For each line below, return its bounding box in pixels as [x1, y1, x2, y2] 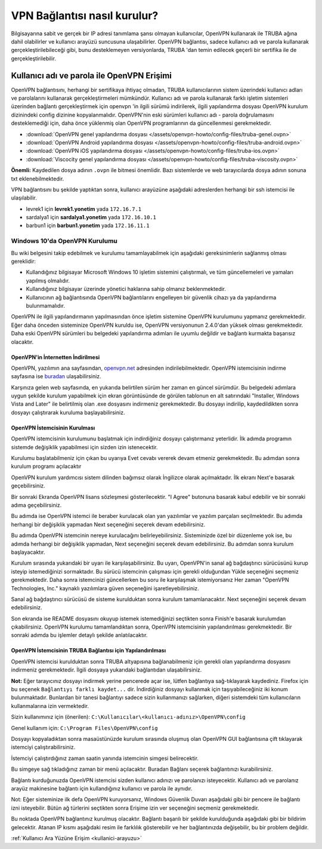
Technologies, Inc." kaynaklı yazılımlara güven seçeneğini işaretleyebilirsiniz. [11, 584, 199, 591]
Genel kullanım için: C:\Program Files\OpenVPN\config [11, 724, 158, 731]
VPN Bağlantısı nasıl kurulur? [11, 9, 159, 22]
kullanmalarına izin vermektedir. [11, 702, 89, 709]
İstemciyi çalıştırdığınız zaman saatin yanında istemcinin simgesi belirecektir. [11, 755, 199, 762]
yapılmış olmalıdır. [26, 277, 70, 284]
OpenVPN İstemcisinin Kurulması [11, 424, 95, 431]
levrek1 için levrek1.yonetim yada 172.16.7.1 [26, 205, 142, 212]
